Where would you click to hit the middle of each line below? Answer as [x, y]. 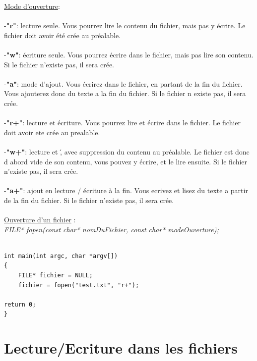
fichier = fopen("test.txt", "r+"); [79, 285]
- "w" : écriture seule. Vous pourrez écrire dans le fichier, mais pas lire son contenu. [129, 54]
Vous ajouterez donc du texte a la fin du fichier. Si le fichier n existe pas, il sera [125, 93]
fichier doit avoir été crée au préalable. [63, 35]
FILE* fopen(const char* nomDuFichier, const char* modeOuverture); [111, 229]
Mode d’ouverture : [32, 6]
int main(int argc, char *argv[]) [61, 256]
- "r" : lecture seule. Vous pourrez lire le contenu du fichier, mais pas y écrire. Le [125, 26]
